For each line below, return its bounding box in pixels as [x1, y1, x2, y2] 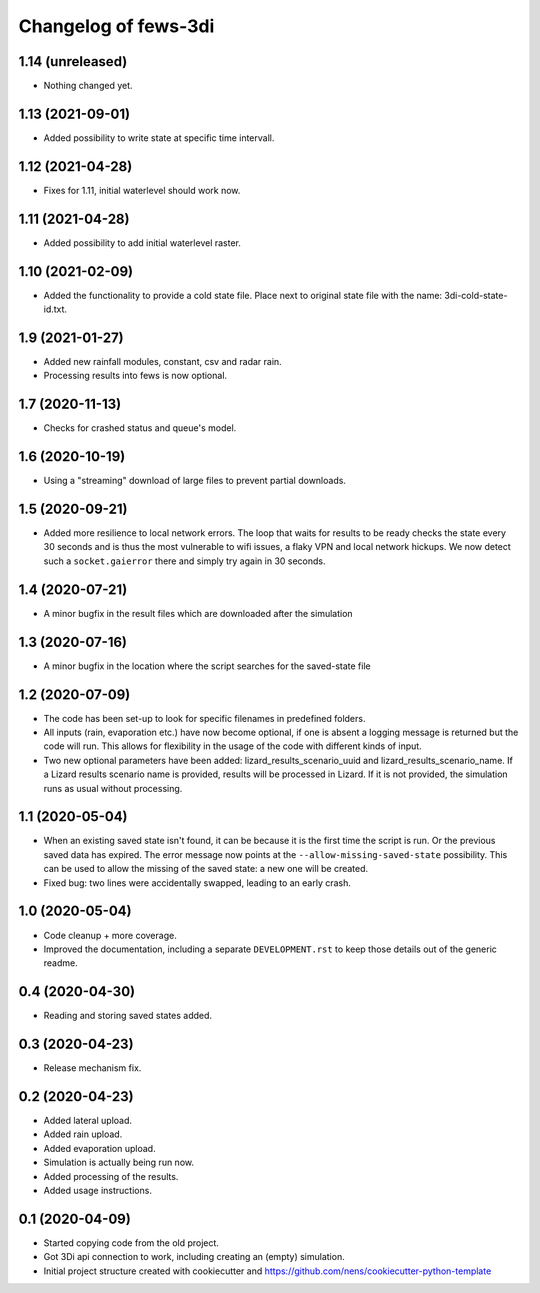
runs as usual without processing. [43, 782, 183, 794]
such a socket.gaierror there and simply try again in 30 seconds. [43, 555, 326, 567]
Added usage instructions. [43, 1184, 152, 1196]
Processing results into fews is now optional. [43, 370, 228, 382]
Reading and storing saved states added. [43, 1010, 213, 1022]
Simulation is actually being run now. [43, 1156, 195, 1169]
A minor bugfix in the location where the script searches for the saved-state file [43, 660, 371, 672]
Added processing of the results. [43, 1170, 179, 1182]
